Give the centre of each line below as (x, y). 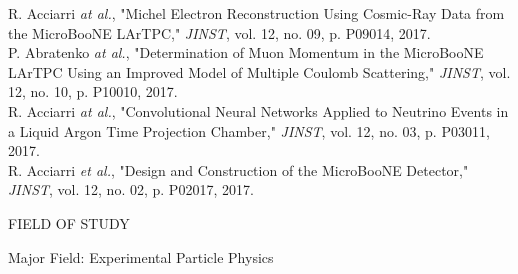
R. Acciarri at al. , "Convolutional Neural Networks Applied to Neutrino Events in (258, 110)
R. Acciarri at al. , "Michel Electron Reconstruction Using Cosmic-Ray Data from (256, 13)
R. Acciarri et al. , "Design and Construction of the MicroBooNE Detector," (238, 169)
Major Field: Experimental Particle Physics (141, 256)
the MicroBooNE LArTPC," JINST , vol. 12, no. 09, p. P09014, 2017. (219, 32)
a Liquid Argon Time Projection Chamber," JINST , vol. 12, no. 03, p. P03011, (249, 130)
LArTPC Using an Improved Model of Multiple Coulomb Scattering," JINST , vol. (259, 71)
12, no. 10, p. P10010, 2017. (93, 91)
